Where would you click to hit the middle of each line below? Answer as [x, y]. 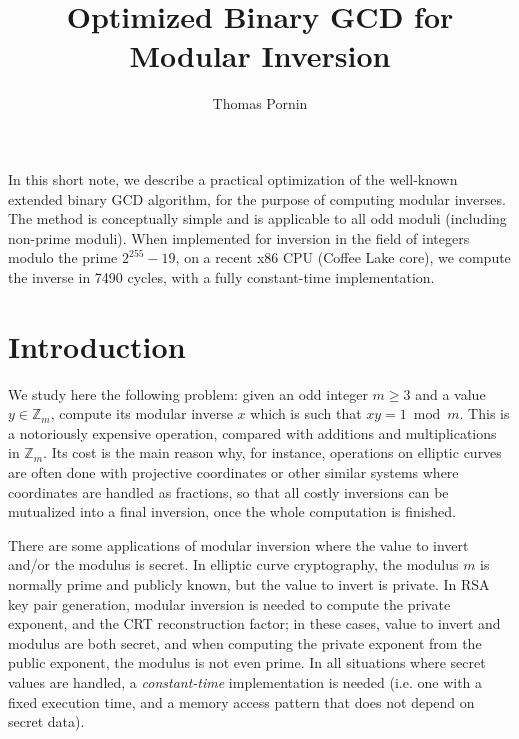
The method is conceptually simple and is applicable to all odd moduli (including [257, 218]
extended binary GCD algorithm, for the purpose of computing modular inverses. [257, 198]
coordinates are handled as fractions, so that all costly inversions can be [228, 491]
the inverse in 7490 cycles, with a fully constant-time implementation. [221, 276]
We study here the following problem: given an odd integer [188, 393]
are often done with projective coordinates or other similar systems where [233, 471]
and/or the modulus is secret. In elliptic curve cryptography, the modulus [233, 564]
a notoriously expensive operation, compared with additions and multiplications [252, 432]
